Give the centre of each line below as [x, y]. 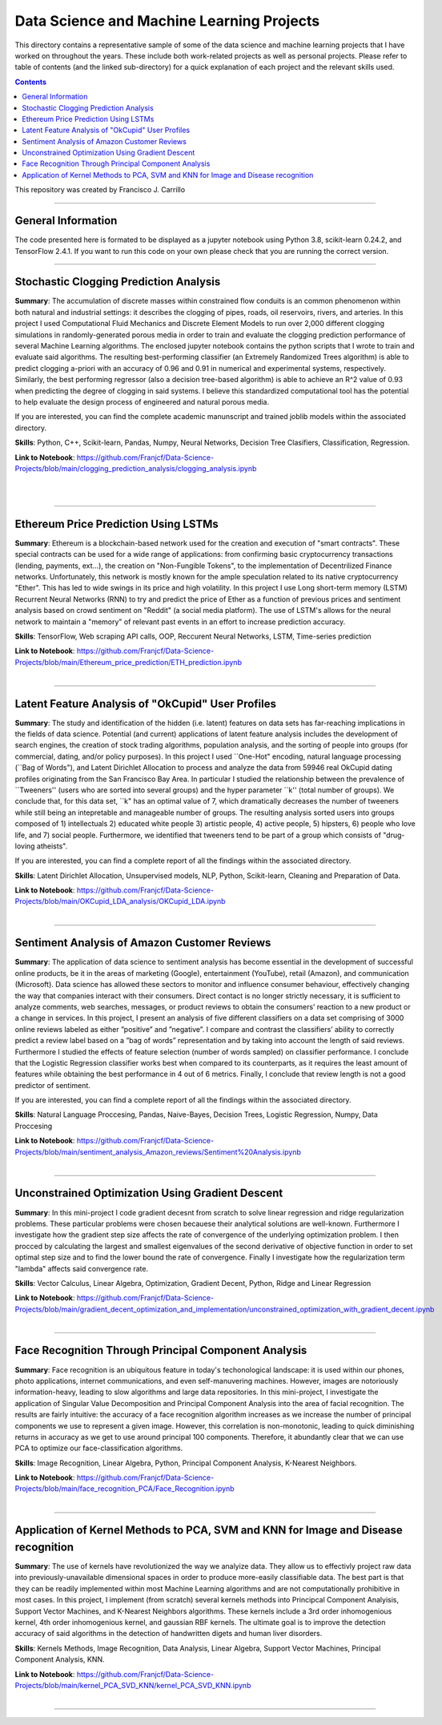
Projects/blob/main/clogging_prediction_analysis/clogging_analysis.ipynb [136, 468]
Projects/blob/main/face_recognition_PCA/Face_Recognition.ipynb [125, 1489]
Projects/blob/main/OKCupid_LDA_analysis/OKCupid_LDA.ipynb [120, 901]
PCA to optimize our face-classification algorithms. [99, 1448]
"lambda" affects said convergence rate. [81, 1268]
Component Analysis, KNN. [60, 1659]
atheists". [52, 846]
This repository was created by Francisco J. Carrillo [100, 190]
